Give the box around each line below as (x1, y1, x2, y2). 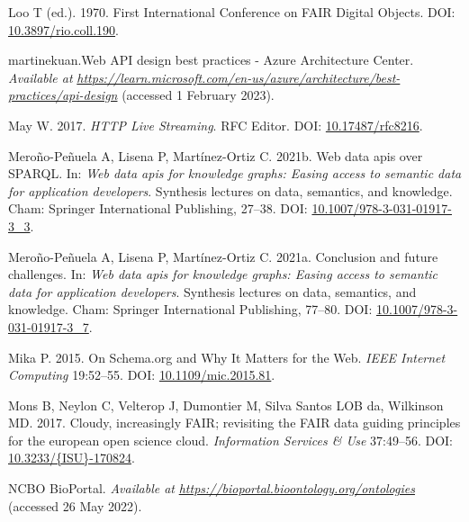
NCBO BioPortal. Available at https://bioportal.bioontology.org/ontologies (8, 479, 415, 498)
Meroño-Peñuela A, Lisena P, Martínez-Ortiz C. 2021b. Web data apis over (8, 146, 423, 165)
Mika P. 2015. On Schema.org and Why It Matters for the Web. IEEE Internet (8, 347, 446, 366)
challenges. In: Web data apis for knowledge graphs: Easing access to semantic (8, 265, 438, 283)
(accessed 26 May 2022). (8, 496, 142, 515)
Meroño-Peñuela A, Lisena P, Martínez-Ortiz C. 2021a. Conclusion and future (8, 247, 438, 265)
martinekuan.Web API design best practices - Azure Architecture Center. (8, 50, 414, 69)
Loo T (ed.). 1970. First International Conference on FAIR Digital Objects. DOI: (8, 3, 455, 21)
